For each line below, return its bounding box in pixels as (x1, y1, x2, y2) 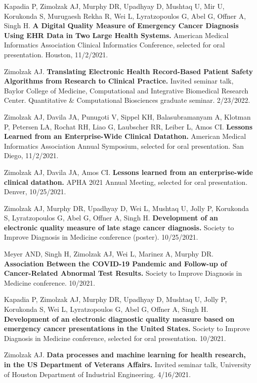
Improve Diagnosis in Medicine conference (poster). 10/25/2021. (4, 232, 198, 242)
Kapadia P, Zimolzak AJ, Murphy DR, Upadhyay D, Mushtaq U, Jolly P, (4, 294, 227, 304)
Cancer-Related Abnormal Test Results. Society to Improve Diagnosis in (4, 268, 242, 278)
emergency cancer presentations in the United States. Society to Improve (4, 323, 250, 334)
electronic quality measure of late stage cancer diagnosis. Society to (4, 222, 234, 232)
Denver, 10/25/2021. (4, 186, 66, 197)
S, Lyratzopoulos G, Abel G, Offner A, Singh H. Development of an (4, 213, 218, 223)
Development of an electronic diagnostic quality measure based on (4, 313, 235, 324)
